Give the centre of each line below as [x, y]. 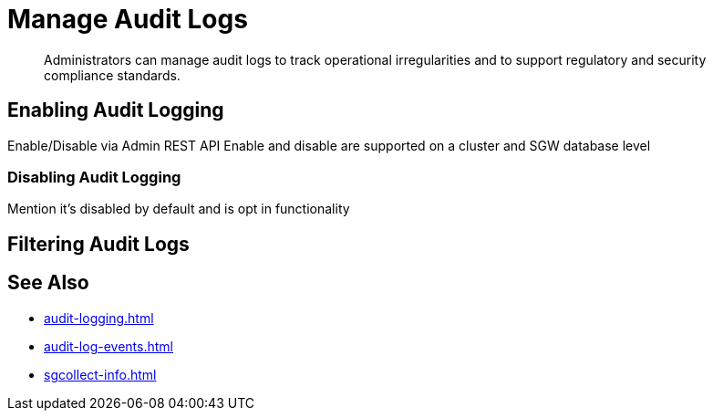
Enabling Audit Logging [116, 110]
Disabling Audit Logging [94, 177]
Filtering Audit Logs [98, 244]
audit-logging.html [99, 318]
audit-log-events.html [108, 346]
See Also [48, 283]
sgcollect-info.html [100, 374]
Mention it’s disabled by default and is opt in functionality [179, 209]
